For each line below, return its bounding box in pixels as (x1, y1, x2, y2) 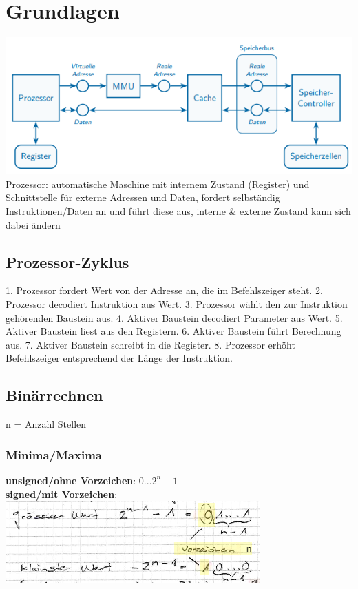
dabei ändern (6, 217, 61, 231)
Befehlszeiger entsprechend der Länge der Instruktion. (6, 351, 233, 365)
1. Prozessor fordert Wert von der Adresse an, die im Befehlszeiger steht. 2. (6, 283, 323, 298)
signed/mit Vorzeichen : (6, 486, 118, 501)
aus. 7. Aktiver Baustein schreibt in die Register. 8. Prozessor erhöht (6, 337, 295, 351)
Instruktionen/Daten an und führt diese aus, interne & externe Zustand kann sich (6, 204, 351, 218)
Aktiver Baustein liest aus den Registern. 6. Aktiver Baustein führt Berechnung (6, 324, 341, 338)
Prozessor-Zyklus (6, 251, 129, 272)
